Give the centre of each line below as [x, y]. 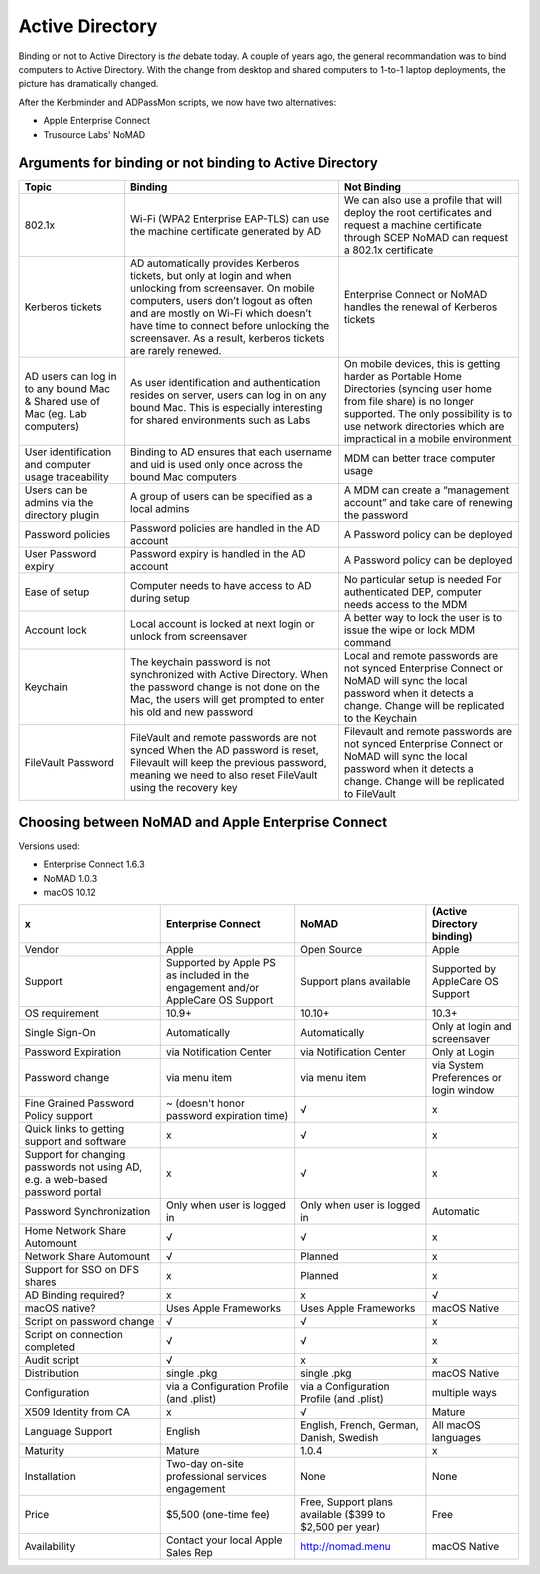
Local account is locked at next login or [222, 624]
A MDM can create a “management [426, 490]
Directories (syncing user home [417, 389]
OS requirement [62, 1013]
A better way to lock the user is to [423, 618]
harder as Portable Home [402, 377]
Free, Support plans [347, 1502]
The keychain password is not [200, 662]
